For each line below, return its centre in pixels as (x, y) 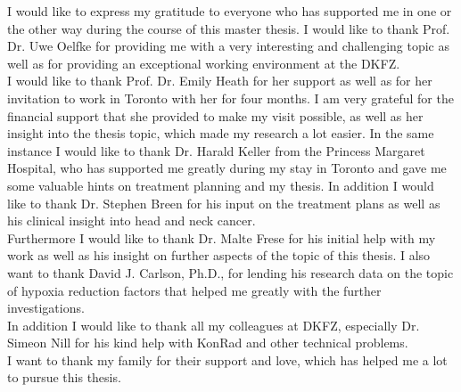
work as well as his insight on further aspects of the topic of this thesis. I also (219, 255)
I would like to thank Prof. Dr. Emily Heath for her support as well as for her (220, 81)
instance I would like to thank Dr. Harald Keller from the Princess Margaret (216, 150)
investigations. (46, 308)
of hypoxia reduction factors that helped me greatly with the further (194, 290)
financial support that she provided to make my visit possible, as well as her (215, 115)
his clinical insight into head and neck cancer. (132, 220)
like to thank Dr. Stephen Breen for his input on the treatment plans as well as (224, 203)
